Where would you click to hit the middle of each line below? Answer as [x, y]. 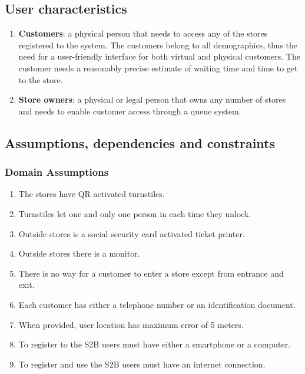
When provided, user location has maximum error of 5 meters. [131, 324]
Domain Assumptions [57, 172]
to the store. [41, 79]
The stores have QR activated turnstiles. [92, 194]
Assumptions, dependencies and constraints [140, 142]
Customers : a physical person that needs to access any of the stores [143, 33]
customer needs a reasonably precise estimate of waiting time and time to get [158, 68]
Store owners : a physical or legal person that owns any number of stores [152, 99]
